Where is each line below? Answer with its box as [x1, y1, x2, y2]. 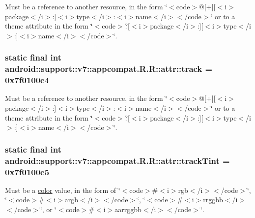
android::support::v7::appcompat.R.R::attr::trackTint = [5, 154, 230, 166]
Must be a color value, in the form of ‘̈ [5, 185, 120, 195]
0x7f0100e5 [5, 165, 50, 178]
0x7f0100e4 [5, 74, 50, 86]
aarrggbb [114, 204, 142, 215]
